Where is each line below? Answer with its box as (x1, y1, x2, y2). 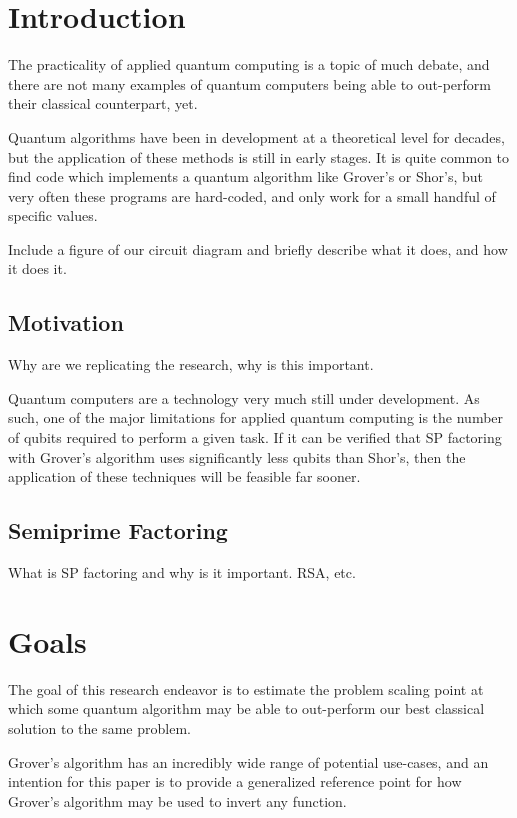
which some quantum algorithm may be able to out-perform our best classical (8, 698, 485, 719)
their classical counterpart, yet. (8, 93, 198, 114)
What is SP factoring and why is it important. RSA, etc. (8, 562, 356, 583)
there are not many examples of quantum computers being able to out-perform (8, 73, 491, 94)
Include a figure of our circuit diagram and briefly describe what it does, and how (8, 238, 508, 259)
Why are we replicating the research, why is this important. (8, 354, 374, 375)
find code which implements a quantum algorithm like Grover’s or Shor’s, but (8, 166, 483, 187)
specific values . (8, 205, 98, 226)
